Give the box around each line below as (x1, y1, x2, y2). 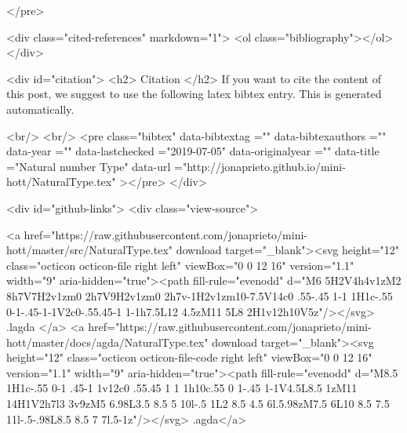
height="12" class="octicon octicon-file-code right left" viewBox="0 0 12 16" (6, 349, 372, 366)
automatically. (6, 100, 74, 117)
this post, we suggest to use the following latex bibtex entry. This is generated (6, 86, 382, 102)
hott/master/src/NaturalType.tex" (6, 242, 173, 258)
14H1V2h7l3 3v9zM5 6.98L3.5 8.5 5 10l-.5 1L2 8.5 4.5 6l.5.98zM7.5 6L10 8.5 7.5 (6, 395, 390, 412)
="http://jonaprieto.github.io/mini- (174, 158, 346, 174)
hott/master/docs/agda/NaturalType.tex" (6, 333, 209, 350)
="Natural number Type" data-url (6, 158, 171, 174)
